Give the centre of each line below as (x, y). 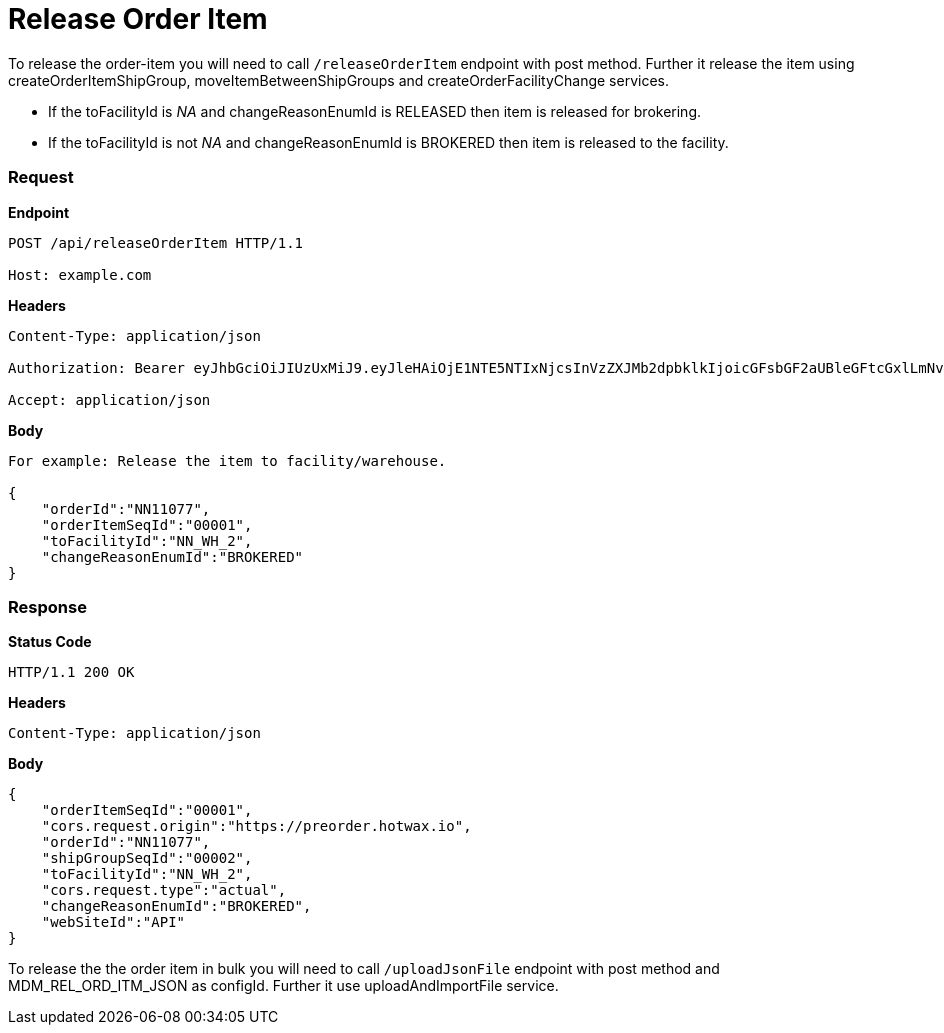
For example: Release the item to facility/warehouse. (227, 460)
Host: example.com (80, 274)
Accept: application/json (109, 399)
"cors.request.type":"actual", (164, 890)
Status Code (50, 642)
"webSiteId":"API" (113, 922)
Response (47, 606)
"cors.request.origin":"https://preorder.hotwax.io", (256, 826)
